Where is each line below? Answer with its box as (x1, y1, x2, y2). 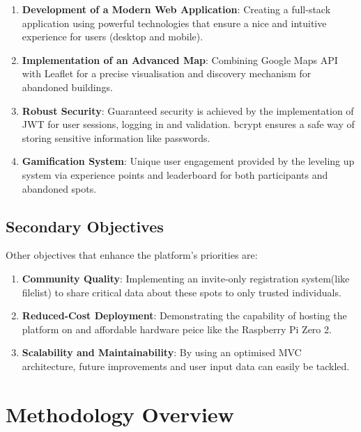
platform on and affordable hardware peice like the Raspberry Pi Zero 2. (22, 321, 332, 336)
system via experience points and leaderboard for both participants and (22, 167, 328, 182)
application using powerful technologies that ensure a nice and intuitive (22, 15, 327, 30)
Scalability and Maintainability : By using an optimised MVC (22, 345, 302, 360)
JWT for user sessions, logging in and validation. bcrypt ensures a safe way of (22, 117, 355, 131)
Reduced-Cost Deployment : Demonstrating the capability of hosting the (22, 308, 347, 323)
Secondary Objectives (6, 215, 164, 237)
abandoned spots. (22, 181, 97, 195)
